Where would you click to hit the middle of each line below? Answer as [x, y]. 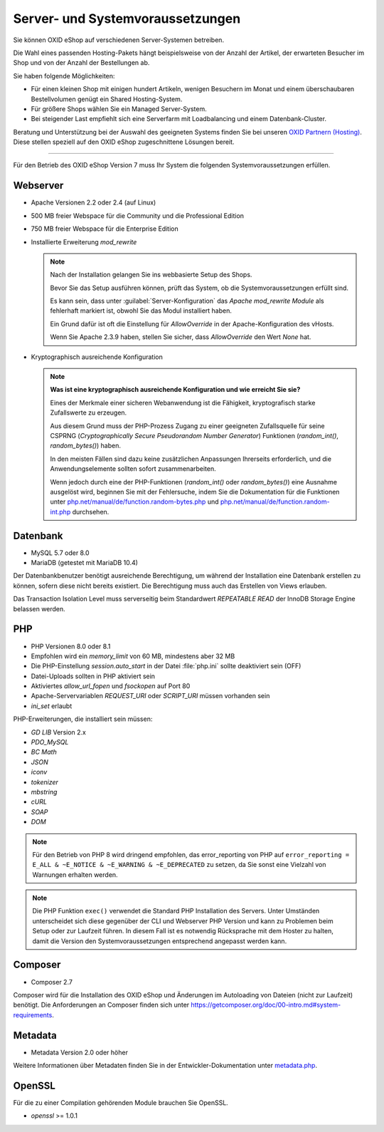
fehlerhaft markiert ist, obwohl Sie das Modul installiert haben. [141, 311]
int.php [60, 512]
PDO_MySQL [50, 742]
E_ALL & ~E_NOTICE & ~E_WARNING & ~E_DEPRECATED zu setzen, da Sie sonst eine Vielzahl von [179, 865]
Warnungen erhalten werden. [75, 874]
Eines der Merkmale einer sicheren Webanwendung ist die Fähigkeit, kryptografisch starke [183, 403]
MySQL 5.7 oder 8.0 [60, 553]
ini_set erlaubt [52, 706]
